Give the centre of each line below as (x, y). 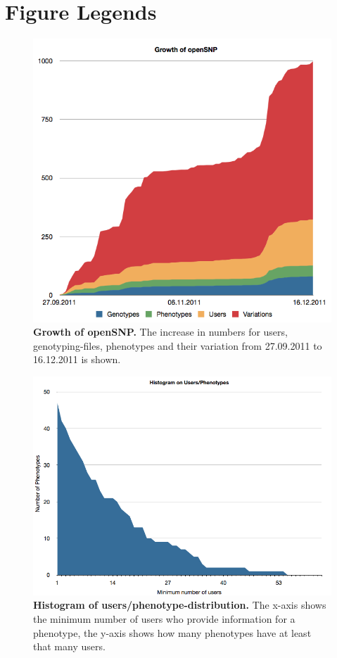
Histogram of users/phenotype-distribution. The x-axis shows (180, 605)
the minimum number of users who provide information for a (164, 619)
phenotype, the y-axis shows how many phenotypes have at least (172, 632)
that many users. (69, 646)
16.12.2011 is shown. (77, 359)
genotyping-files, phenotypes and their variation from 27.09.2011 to (178, 345)
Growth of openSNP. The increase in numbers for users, (160, 332)
